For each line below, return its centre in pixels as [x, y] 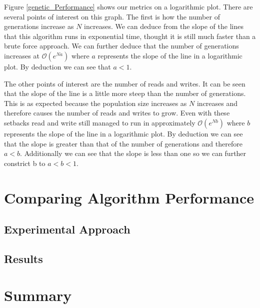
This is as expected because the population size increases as [95, 103]
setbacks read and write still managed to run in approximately [100, 122]
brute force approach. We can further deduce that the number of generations [121, 46]
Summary [38, 295]
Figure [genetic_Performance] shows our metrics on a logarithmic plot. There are [128, 6]
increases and [217, 103]
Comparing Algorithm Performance [129, 197]
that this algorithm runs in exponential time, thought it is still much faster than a [130, 36]
